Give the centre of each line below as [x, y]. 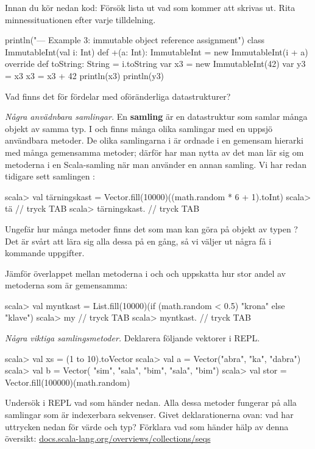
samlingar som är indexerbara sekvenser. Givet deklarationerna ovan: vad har [149, 415]
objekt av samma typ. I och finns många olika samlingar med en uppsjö [139, 128]
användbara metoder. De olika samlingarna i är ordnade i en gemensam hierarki [154, 140]
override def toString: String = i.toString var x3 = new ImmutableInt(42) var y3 [155, 64]
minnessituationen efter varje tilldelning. [80, 19]
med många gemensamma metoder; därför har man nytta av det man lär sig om [154, 152]
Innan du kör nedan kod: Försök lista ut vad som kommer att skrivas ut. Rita [150, 7]
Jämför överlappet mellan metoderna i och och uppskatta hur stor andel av [146, 273]
